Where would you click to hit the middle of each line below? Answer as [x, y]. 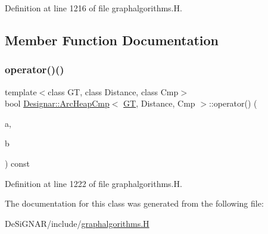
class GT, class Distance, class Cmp [113, 91]
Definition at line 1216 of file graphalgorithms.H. [94, 8]
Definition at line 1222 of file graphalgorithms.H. [94, 183]
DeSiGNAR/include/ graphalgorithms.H [77, 223]
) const [18, 163]
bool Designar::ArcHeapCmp [57, 103]
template [21, 91]
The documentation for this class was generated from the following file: [134, 203]
